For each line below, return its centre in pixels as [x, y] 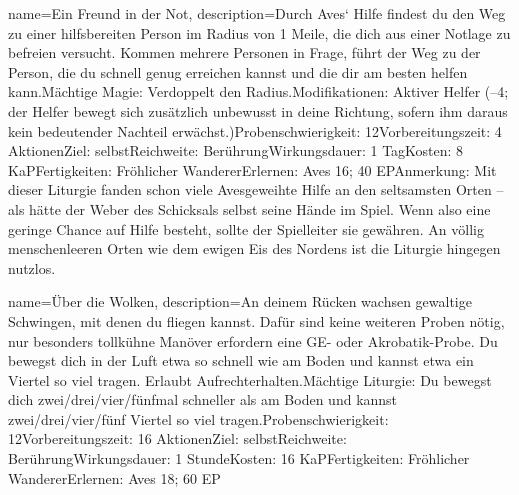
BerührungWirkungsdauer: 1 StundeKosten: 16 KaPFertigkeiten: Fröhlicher [239, 458]
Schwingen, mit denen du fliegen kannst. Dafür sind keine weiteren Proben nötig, [256, 320]
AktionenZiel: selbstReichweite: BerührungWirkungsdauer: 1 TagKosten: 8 [236, 150]
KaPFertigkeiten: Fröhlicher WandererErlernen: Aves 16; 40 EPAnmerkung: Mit [252, 169]
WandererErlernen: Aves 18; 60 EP [114, 477]
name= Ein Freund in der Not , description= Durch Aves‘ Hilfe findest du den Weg [257, 13]
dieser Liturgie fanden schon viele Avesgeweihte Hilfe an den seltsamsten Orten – [256, 189]
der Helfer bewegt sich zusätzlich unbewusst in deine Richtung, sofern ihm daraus [258, 110]
